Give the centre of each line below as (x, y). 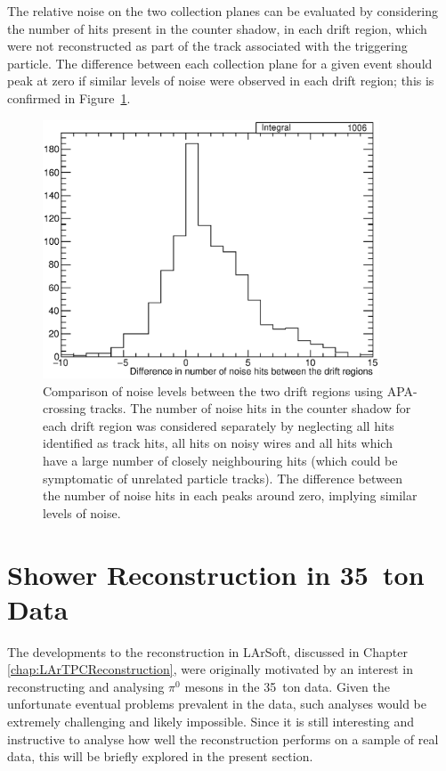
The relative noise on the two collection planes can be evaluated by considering (223, 11)
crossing (65, 408)
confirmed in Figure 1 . (69, 97)
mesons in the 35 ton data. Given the (287, 686)
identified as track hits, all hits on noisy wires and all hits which (218, 443)
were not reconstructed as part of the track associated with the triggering (207, 46)
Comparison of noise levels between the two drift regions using (213, 390)
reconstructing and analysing (86, 686)
